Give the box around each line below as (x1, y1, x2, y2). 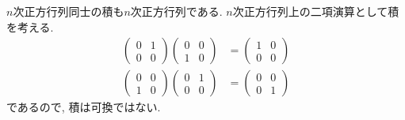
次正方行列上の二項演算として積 (232, 3, 399, 19)
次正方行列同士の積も (13, 3, 124, 19)
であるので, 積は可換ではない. (6, 99, 161, 115)
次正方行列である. (130, 3, 223, 19)
